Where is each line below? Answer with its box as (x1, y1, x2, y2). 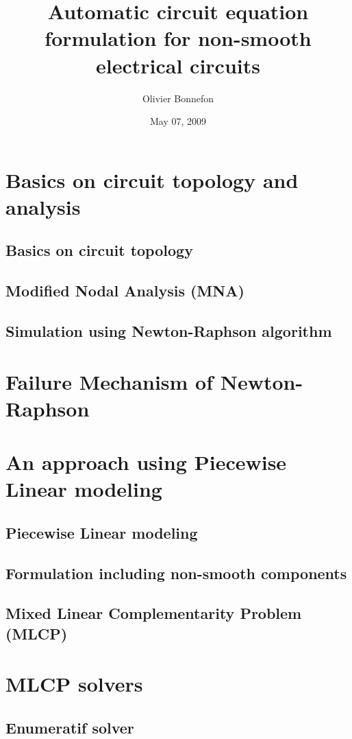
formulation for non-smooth (45, 24, 312, 52)
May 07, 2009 (149, 114, 207, 128)
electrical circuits (96, 51, 260, 79)
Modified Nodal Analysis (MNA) (5, 280, 244, 301)
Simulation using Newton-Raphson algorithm (5, 320, 332, 342)
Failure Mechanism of (5, 367, 214, 395)
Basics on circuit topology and (5, 165, 299, 193)
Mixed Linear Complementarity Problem (5, 602, 302, 624)
